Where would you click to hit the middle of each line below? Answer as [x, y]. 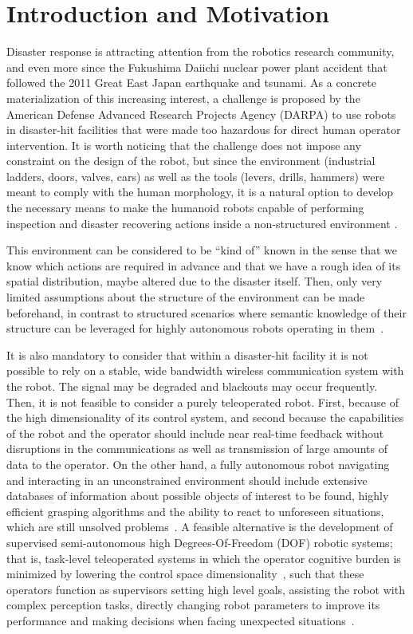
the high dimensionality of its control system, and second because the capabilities [205, 417]
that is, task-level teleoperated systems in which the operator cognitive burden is [204, 558]
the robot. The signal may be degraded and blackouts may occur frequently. [192, 386]
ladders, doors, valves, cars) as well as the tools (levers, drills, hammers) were [196, 176]
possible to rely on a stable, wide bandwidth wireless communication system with [205, 370]
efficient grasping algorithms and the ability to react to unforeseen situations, [195, 511]
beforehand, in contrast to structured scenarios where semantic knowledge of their [206, 312]
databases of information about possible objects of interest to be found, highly [198, 496]
